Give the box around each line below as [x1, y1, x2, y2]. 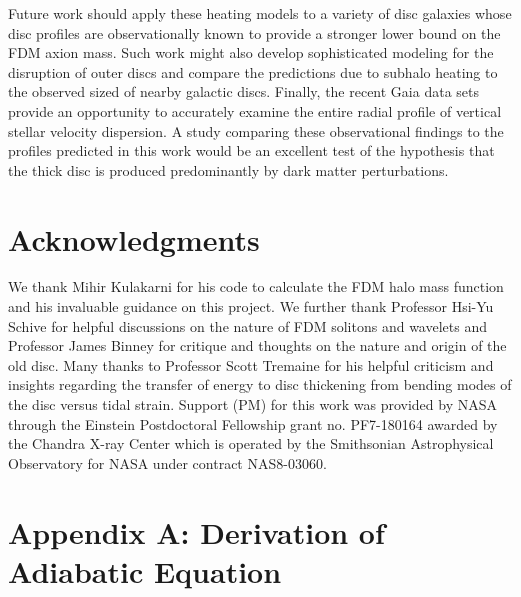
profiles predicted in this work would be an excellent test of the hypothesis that [8, 140, 495, 161]
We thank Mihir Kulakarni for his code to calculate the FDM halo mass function [8, 276, 504, 297]
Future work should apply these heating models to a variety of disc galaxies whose [8, 3, 512, 23]
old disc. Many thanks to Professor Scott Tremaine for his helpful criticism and [8, 354, 494, 375]
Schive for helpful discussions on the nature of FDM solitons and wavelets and [8, 315, 487, 336]
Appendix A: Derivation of [8, 511, 385, 552]
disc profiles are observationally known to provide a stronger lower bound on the [8, 22, 501, 43]
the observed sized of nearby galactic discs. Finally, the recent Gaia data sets [8, 81, 480, 102]
